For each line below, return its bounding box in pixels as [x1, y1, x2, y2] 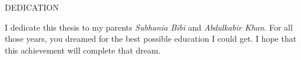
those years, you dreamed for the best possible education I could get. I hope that [5, 32, 297, 45]
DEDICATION [5, 1, 59, 13]
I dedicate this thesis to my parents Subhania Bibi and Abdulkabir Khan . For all [5, 21, 293, 33]
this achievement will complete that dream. [5, 44, 161, 56]
